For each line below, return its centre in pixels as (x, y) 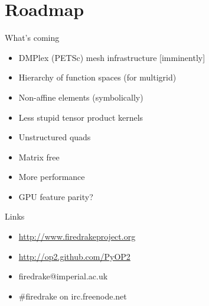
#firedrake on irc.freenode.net (73, 296)
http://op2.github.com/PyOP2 (74, 256)
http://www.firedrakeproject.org (77, 236)
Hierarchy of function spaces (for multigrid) (97, 77)
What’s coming (32, 38)
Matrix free (39, 157)
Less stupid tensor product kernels (81, 117)
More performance (52, 177)
